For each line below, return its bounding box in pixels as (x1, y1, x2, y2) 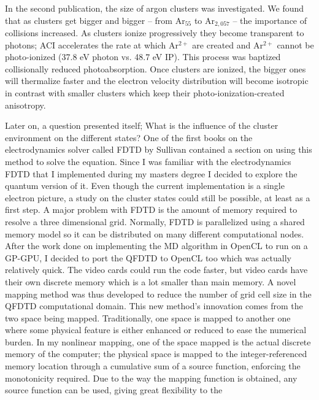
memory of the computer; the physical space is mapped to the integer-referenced (5, 347, 307, 360)
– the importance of (233, 13, 307, 26)
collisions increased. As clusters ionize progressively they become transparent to (5, 26, 304, 39)
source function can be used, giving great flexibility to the (5, 383, 223, 396)
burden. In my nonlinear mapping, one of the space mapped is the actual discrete (5, 335, 311, 348)
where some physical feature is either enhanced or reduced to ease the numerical (5, 323, 307, 336)
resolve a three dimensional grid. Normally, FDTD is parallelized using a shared (5, 215, 305, 228)
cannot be (277, 38, 314, 51)
